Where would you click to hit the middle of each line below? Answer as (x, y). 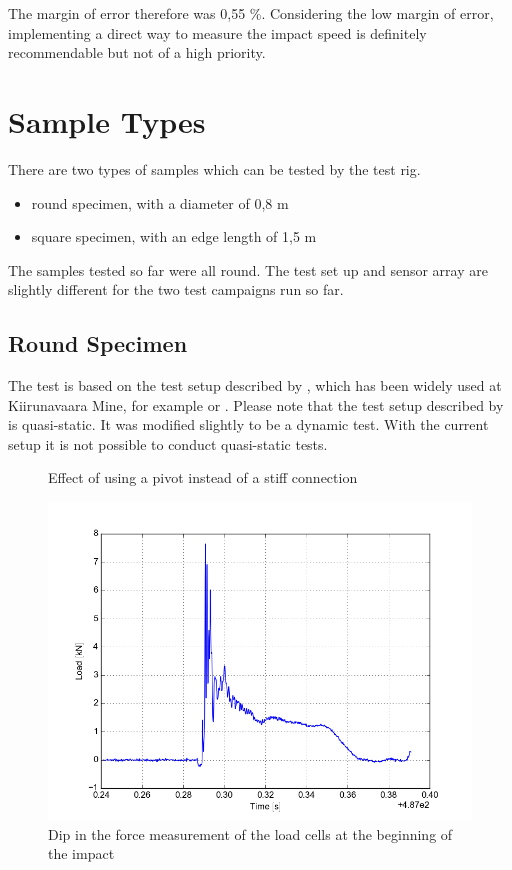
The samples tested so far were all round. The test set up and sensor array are (248, 269)
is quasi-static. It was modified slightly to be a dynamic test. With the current (248, 424)
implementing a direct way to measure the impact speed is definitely (217, 32)
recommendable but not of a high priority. (137, 52)
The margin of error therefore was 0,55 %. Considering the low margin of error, (251, 13)
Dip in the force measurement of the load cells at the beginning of (250, 833)
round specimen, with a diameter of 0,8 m (160, 202)
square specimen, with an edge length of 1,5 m (174, 236)
